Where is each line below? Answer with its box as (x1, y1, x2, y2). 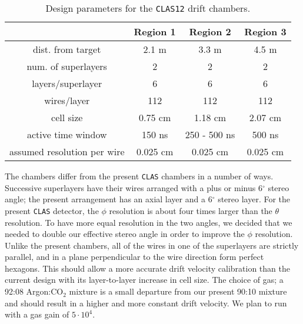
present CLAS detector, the (5, 204, 99, 216)
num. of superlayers (26, 59, 107, 73)
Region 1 (134, 25, 176, 38)
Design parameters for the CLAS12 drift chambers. (45, 1, 251, 15)
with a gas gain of (5, 308, 69, 320)
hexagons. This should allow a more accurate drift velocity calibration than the (5, 262, 290, 274)
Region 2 (189, 25, 231, 38)
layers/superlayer (32, 76, 102, 90)
